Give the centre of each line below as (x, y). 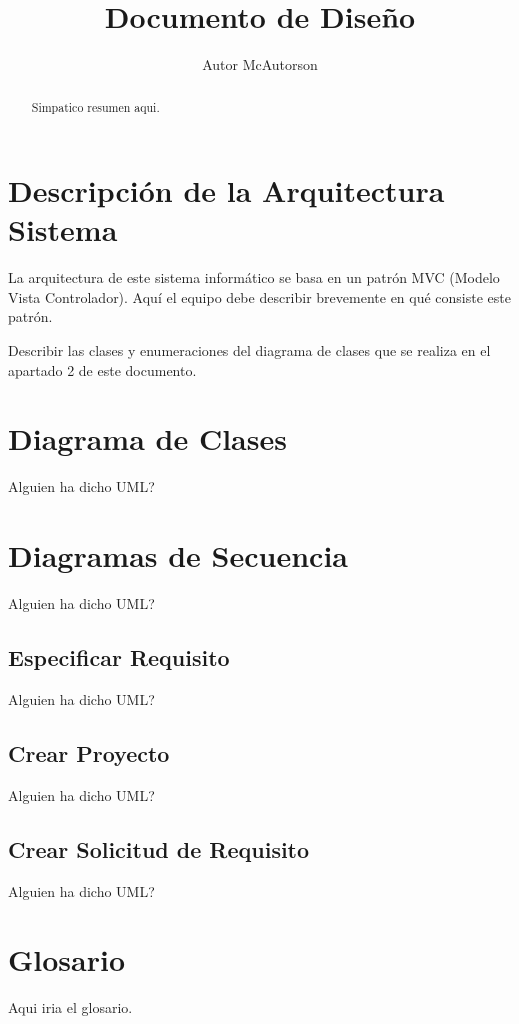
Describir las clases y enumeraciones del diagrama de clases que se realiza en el (249, 350)
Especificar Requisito (119, 657)
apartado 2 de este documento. (102, 369)
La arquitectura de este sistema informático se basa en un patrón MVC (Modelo (254, 277)
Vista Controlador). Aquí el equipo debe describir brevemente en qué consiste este (259, 296)
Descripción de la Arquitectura (226, 190)
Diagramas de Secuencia (178, 555)
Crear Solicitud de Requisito (159, 848)
